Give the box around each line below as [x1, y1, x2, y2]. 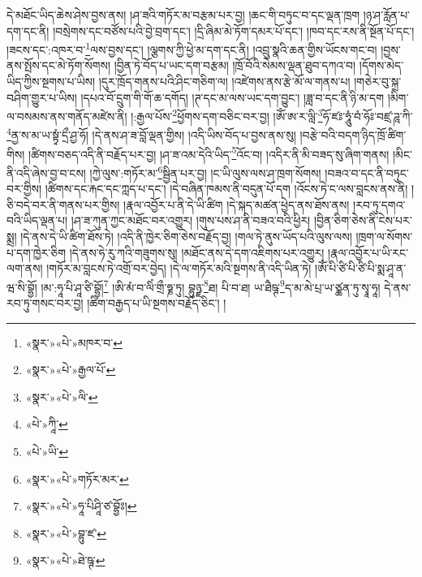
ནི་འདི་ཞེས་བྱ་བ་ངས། [6, 164, 86, 181]
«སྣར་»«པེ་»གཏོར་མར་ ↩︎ [25, 470, 129, 487]
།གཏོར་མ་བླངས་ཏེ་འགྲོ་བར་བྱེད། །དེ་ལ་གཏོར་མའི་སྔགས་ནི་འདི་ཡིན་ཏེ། [46, 260, 312, 277]
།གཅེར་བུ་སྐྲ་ [354, 73, 402, 90]
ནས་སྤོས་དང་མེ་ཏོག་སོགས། [6, 57, 111, 74]
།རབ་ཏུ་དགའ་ [353, 196, 406, 213]
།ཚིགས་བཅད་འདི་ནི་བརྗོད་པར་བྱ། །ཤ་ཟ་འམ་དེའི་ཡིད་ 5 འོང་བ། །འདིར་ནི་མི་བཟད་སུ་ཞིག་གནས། [28, 143, 390, 162]
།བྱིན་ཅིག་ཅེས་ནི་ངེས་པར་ [313, 212, 412, 229]
